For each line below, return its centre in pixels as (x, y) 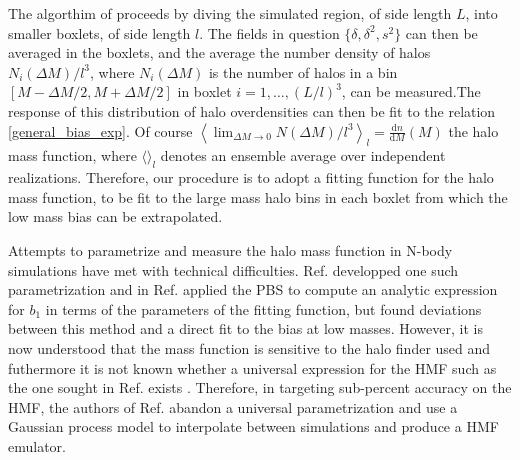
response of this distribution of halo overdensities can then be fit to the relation (252, 110)
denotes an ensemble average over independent (303, 155)
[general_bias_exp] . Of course (100, 130)
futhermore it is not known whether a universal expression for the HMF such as (252, 367)
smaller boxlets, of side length (99, 32)
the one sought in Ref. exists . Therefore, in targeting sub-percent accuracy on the (260, 387)
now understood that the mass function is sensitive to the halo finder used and (249, 347)
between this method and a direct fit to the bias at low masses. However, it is (245, 328)
